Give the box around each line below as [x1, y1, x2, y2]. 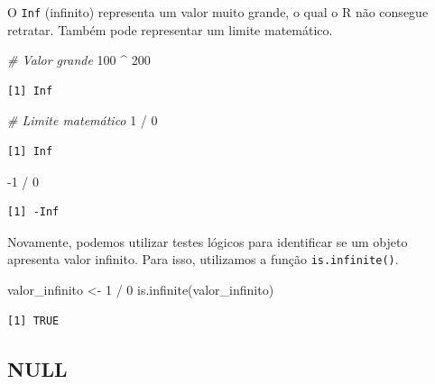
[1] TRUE [7, 314, 60, 327]
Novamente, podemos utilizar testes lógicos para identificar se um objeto [7, 232, 408, 251]
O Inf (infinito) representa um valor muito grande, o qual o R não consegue [7, 3, 429, 21]
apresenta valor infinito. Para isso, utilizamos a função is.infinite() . [7, 250, 399, 269]
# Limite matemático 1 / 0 [7, 111, 158, 130]
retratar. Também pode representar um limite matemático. [7, 20, 333, 39]
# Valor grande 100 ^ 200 [7, 50, 151, 69]
